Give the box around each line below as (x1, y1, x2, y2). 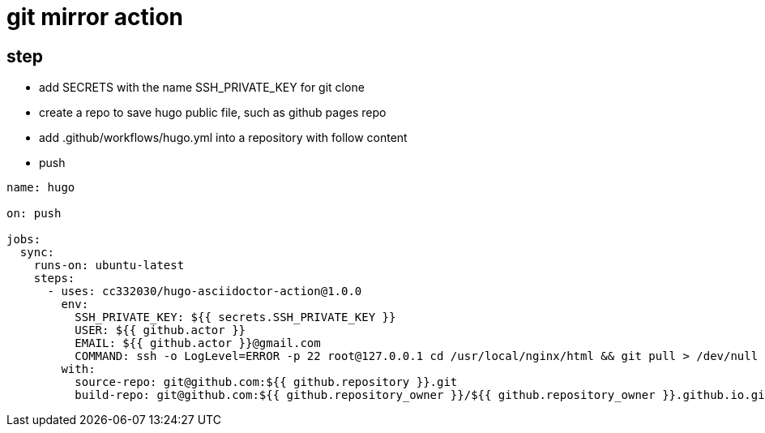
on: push (6, 207, 62, 221)
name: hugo (6, 181, 75, 195)
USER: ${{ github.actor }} (75, 324, 246, 337)
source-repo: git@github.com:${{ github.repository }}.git (75, 375, 458, 389)
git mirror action (6, 3, 184, 31)
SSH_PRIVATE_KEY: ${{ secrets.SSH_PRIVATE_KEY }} (75, 311, 396, 324)
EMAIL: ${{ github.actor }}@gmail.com (75, 337, 321, 350)
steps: (33, 272, 75, 285)
